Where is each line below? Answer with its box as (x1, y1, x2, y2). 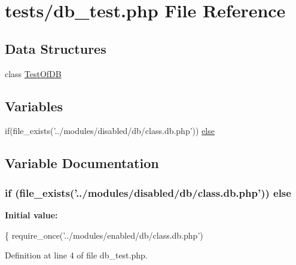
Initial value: (5, 208, 58, 221)
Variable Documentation (5, 154, 159, 172)
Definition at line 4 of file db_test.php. (5, 249, 148, 261)
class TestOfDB (5, 67, 62, 80)
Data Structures (5, 39, 106, 57)
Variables (5, 96, 63, 115)
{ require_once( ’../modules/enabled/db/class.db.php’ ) (5, 229, 203, 241)
